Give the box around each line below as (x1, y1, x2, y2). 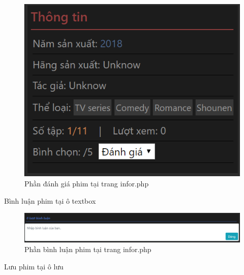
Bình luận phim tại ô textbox (4, 195, 96, 206)
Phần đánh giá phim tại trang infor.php (24, 178, 149, 188)
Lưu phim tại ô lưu (4, 261, 64, 271)
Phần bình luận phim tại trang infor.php (24, 244, 151, 255)
